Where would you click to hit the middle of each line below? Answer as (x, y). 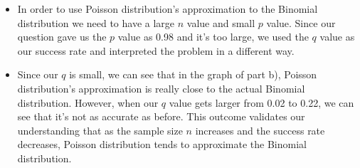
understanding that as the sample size (100, 130)
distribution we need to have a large (96, 22)
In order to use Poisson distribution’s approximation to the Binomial (168, 9)
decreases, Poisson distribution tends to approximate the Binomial (162, 144)
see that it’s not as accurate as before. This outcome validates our (161, 116)
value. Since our (301, 22)
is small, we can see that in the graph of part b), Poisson (193, 74)
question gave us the (62, 37)
